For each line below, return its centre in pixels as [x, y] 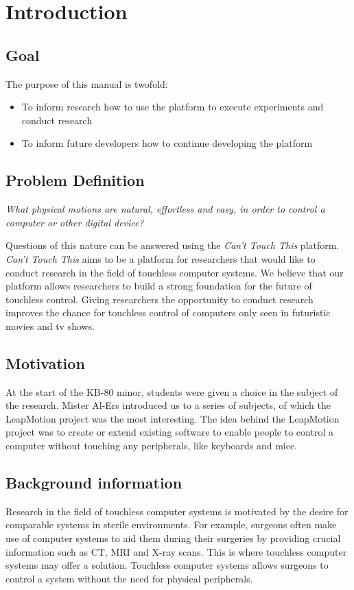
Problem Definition [75, 180]
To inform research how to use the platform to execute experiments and [173, 107]
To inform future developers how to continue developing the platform [167, 143]
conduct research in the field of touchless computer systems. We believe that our [175, 272]
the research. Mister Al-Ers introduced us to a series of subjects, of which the [168, 405]
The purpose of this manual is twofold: [87, 83]
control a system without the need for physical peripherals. [129, 578]
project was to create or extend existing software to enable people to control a [169, 432]
